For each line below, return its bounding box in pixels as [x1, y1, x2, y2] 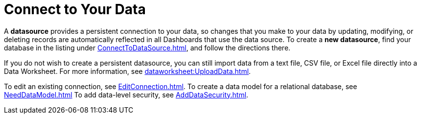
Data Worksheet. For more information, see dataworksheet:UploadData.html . [4, 67, 251, 75]
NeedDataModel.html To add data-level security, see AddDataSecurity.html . [4, 90, 249, 99]
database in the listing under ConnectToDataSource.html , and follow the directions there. [4, 43, 291, 52]
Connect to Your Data [4, 1, 146, 18]
